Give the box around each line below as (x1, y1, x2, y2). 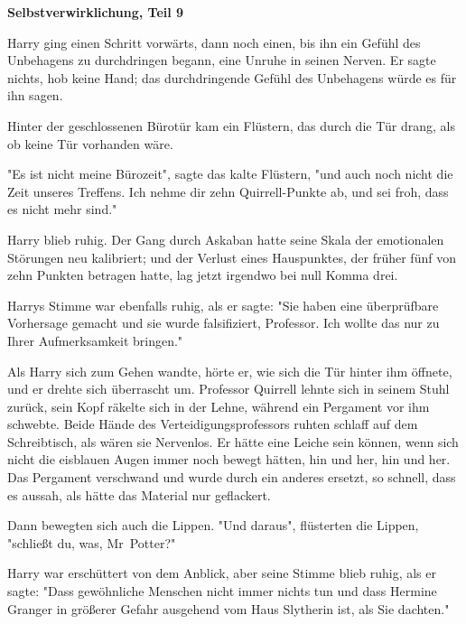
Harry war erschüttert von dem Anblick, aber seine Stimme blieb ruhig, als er (7, 563, 436, 582)
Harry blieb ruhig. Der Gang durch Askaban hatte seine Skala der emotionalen (7, 229, 444, 248)
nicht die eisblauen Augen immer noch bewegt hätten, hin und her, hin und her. (7, 450, 451, 469)
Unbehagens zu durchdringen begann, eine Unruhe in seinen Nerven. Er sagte (7, 51, 436, 70)
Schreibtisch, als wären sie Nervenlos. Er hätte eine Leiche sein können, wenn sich (7, 432, 459, 451)
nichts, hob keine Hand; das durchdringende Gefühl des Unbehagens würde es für (7, 68, 457, 87)
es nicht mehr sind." (7, 200, 117, 219)
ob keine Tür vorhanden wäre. (7, 134, 173, 153)
